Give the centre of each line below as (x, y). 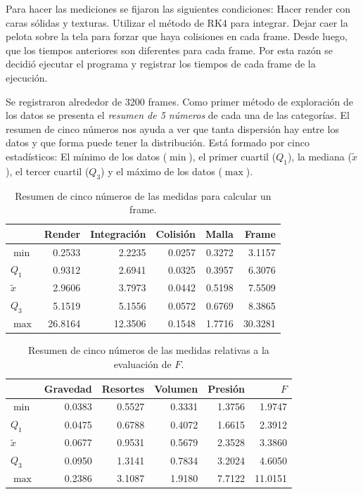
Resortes (123, 388)
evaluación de (142, 364)
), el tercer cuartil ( (47, 171)
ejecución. (27, 77)
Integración (118, 233)
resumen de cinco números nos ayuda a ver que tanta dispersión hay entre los (172, 128)
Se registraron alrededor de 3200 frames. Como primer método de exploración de (179, 101)
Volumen (176, 388)
